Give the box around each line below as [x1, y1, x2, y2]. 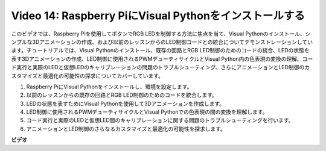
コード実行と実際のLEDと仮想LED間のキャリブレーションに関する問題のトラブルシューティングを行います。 [26, 117, 294, 124]
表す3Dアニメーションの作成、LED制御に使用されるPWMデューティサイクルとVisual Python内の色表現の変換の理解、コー [11, 55, 313, 63]
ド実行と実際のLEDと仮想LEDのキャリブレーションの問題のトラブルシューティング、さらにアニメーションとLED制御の [11, 64, 305, 71]
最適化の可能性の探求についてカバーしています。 [42, 72, 164, 79]
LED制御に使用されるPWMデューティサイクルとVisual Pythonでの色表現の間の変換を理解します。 [26, 108, 268, 116]
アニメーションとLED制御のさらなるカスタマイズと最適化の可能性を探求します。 [26, 125, 226, 132]
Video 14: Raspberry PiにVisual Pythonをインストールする [11, 9, 305, 22]
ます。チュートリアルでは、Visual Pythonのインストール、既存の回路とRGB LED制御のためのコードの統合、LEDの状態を [11, 47, 310, 54]
